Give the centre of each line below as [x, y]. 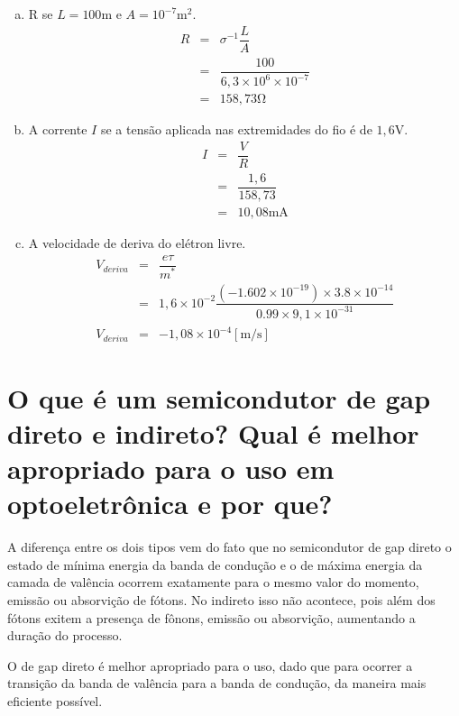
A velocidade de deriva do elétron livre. [137, 242]
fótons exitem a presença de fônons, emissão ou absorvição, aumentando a [211, 617]
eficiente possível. [55, 700]
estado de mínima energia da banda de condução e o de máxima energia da [215, 564]
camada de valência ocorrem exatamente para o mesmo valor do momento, [213, 582]
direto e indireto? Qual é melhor [213, 432]
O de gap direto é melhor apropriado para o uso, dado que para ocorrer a [210, 665]
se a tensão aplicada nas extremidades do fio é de [236, 129]
